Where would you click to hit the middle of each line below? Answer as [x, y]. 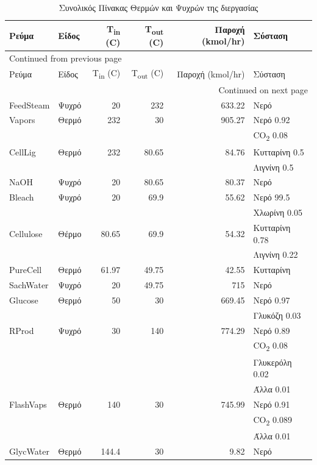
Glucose [24, 300]
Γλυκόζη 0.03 [277, 315]
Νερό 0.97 [272, 300]
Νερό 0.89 [272, 330]
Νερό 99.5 [272, 197]
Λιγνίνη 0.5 [273, 167]
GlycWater [29, 451]
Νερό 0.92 [272, 120]
